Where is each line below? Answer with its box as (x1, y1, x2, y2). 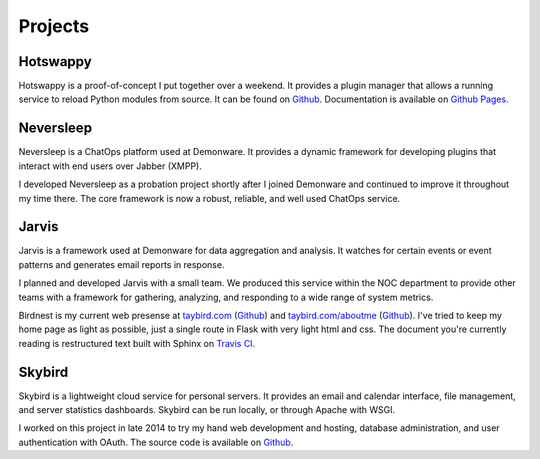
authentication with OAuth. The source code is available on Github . (18, 436, 294, 448)
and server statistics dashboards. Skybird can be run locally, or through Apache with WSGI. (18, 404, 396, 416)
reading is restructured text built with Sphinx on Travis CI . (18, 337, 256, 349)
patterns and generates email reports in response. (18, 258, 225, 270)
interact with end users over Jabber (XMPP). (18, 160, 202, 172)
